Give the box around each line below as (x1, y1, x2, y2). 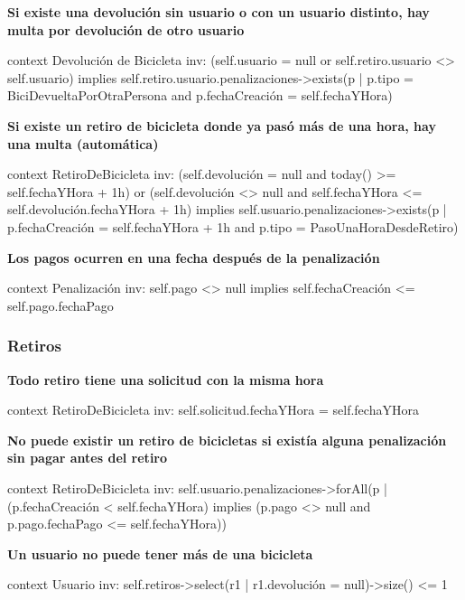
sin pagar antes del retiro (7, 448, 168, 467)
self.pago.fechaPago (7, 295, 114, 314)
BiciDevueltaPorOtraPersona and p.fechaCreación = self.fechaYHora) (7, 86, 393, 105)
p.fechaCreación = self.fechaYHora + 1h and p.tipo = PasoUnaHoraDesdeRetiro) (7, 217, 459, 236)
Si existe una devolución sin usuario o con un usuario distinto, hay (7, 3, 430, 21)
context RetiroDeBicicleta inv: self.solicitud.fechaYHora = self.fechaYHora (7, 400, 419, 419)
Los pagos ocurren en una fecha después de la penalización (7, 248, 380, 267)
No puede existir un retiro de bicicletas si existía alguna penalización (7, 430, 447, 449)
